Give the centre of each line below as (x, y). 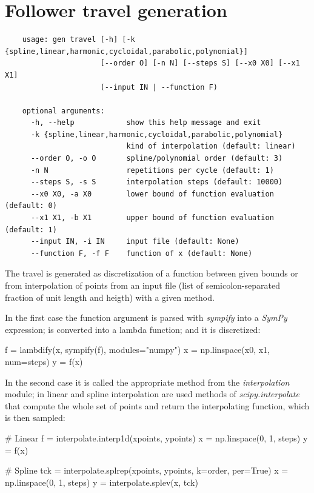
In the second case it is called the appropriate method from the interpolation (147, 382)
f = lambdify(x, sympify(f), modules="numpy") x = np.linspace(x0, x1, (138, 350)
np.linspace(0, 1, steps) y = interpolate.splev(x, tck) (102, 482)
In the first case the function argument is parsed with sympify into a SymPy (146, 317)
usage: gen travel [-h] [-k (78, 40)
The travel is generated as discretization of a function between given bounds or (152, 273)
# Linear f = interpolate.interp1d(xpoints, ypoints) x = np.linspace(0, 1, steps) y (156, 438)
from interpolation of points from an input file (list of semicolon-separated (142, 285)
